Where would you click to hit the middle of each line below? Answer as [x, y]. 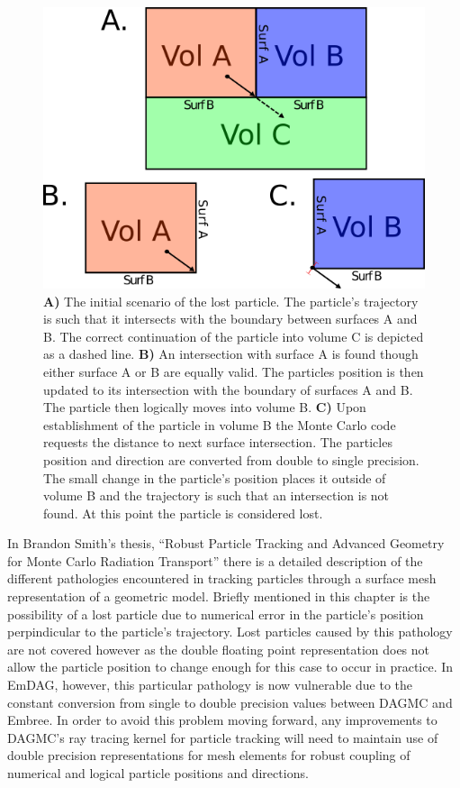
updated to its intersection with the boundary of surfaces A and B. [228, 389]
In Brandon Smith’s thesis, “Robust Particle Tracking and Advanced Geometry [226, 543]
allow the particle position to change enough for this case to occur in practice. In [230, 667]
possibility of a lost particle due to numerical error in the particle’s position [216, 614]
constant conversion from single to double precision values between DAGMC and [230, 702]
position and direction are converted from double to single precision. [231, 459]
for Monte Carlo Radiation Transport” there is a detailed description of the [215, 560]
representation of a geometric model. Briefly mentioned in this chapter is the [219, 596]
